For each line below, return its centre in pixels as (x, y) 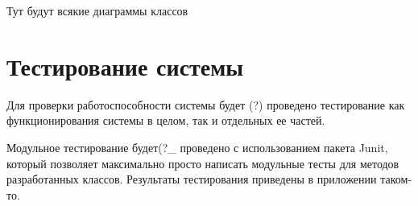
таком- (396, 179)
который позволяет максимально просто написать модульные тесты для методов (203, 163)
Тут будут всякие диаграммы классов (97, 10)
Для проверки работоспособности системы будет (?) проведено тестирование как (206, 104)
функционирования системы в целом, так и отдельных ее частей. (166, 120)
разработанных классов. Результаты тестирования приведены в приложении (192, 179)
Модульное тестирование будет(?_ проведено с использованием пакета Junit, (197, 147)
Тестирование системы (125, 66)
